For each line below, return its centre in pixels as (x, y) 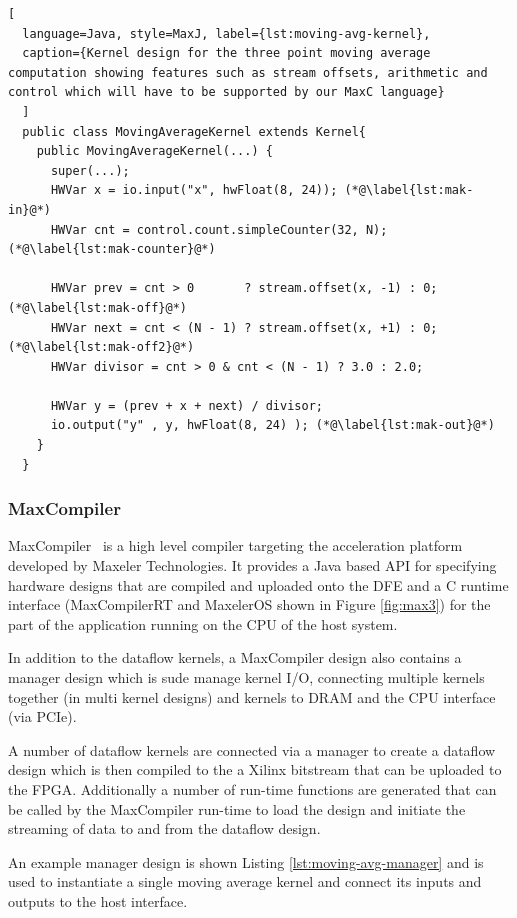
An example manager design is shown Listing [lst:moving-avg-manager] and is (246, 861)
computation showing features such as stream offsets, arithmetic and (248, 72)
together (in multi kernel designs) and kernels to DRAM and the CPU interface (252, 696)
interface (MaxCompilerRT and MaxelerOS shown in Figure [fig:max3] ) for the (249, 604)
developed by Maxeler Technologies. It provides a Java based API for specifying (252, 565)
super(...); (90, 170)
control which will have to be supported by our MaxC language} (226, 92)
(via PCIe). (42, 716)
